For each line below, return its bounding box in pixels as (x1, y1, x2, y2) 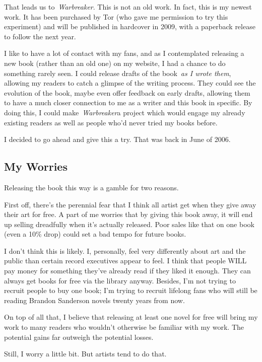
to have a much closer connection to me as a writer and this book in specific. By (4, 97, 252, 108)
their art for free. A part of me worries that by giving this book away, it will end (4, 209, 253, 220)
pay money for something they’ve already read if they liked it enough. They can (4, 265, 251, 276)
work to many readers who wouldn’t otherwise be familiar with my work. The (4, 322, 244, 332)
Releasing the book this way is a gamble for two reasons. (4, 182, 179, 192)
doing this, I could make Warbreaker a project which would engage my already (4, 107, 245, 117)
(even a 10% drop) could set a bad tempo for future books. (4, 229, 186, 239)
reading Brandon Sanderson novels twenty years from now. (4, 295, 185, 305)
